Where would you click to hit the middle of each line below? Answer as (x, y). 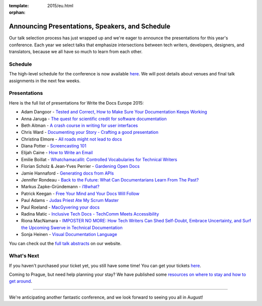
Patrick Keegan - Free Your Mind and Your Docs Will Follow (80, 193)
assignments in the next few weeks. (45, 81)
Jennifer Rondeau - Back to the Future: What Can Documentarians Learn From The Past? (110, 180)
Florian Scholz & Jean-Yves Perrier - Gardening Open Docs (81, 166)
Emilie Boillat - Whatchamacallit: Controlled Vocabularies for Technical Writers (99, 159)
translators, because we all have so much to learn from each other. (76, 52)
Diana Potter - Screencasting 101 (54, 146)
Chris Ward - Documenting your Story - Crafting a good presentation (90, 132)
